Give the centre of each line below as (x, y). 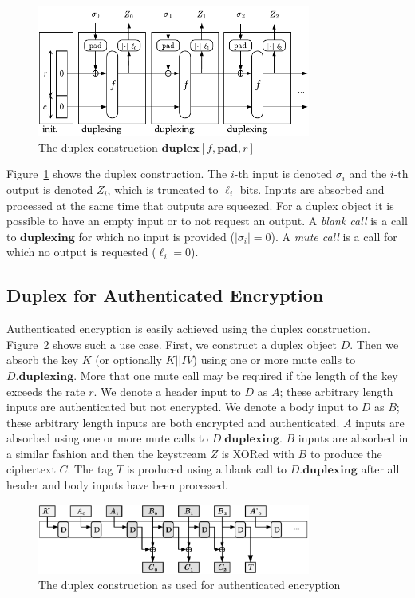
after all (380, 469)
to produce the (346, 453)
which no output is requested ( (81, 252)
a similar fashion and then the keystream (107, 453)
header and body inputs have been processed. (117, 485)
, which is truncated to (163, 189)
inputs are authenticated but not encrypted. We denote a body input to (182, 407)
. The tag (90, 469)
